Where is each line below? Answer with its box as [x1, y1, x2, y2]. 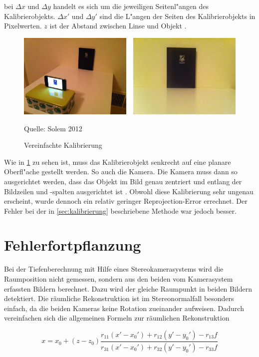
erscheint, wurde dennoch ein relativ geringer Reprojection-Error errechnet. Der [4, 196, 248, 206]
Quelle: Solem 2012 [24, 123, 82, 133]
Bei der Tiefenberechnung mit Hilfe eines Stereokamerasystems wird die [4, 264, 224, 274]
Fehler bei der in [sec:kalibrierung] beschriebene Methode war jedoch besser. [4, 205, 237, 216]
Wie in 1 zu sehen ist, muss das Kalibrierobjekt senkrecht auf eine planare [4, 156, 231, 167]
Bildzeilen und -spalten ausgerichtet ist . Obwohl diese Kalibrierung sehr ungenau [4, 186, 254, 196]
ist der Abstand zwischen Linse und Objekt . [49, 20, 187, 31]
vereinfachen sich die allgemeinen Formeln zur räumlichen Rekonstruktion [4, 313, 230, 323]
